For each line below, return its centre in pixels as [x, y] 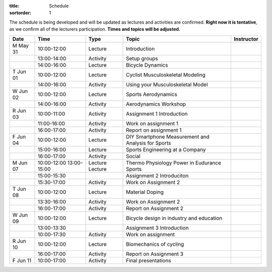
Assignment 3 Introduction [157, 228]
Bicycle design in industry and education [174, 218]
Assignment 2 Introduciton [157, 175]
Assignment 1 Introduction [157, 114]
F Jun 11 [22, 260]
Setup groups [142, 58]
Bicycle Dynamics [147, 65]
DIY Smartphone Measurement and [168, 137]
